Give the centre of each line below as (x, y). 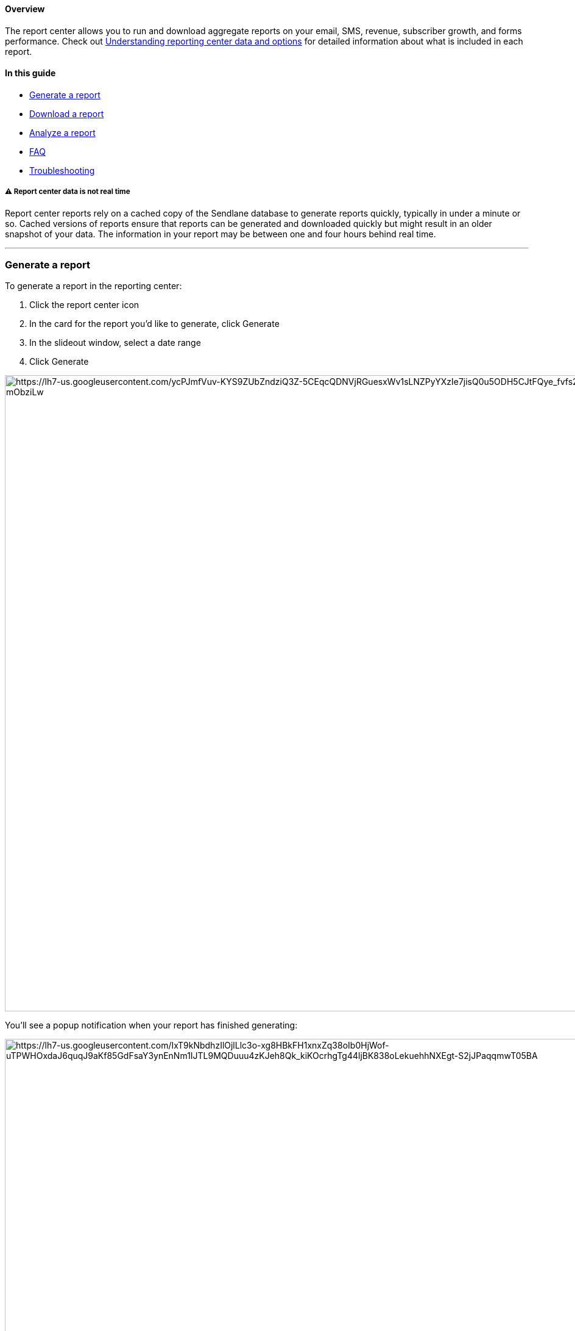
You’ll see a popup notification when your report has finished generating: (151, 1025)
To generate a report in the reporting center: (93, 286)
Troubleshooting (62, 170)
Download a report (67, 113)
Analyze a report (62, 132)
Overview (25, 9)
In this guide (30, 73)
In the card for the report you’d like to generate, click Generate (154, 324)
